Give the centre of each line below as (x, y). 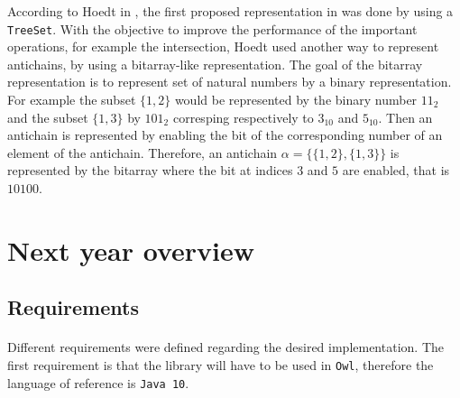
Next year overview (131, 250)
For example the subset (72, 100)
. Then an (405, 117)
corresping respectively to (243, 117)
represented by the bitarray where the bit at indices (150, 170)
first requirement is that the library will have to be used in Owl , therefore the (221, 364)
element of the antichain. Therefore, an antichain (143, 152)
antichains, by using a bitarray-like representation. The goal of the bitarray (215, 64)
